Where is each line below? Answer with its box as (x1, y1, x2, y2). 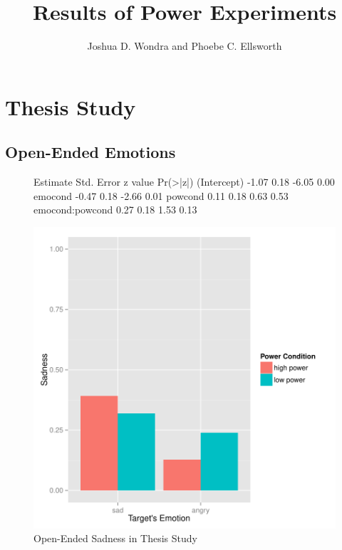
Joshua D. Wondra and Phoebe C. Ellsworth (87, 38, 282, 53)
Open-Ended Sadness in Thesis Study (33, 531, 197, 546)
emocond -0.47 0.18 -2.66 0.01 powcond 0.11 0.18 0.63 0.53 (33, 188, 289, 203)
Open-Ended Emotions (5, 141, 176, 163)
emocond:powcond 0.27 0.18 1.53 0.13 (33, 202, 197, 217)
